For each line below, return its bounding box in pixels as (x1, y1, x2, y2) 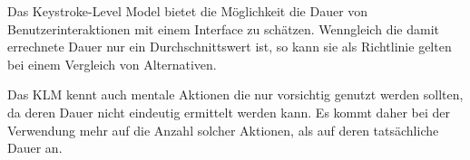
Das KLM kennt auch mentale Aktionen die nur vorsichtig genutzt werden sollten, (7, 85, 464, 104)
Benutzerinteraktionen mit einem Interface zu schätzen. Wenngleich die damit (7, 19, 439, 38)
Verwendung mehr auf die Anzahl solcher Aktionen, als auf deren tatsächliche (7, 120, 439, 139)
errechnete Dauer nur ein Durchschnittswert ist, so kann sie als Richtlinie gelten (7, 37, 452, 56)
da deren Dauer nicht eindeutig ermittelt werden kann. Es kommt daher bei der (7, 102, 450, 121)
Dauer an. (7, 138, 63, 157)
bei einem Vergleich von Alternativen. (7, 54, 217, 73)
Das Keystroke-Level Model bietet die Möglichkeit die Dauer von (7, 2, 368, 20)
